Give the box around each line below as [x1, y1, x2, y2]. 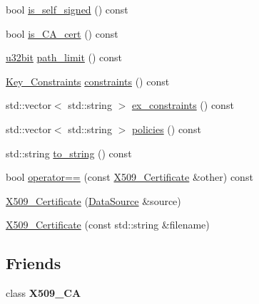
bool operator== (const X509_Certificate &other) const [6, 169, 253, 184]
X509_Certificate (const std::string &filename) [6, 217, 210, 232]
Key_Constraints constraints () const [6, 73, 170, 88]
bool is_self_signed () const [6, 2, 128, 16]
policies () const [131, 121, 201, 136]
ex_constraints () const [131, 98, 234, 112]
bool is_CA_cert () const [6, 26, 118, 41]
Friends [6, 252, 61, 274]
